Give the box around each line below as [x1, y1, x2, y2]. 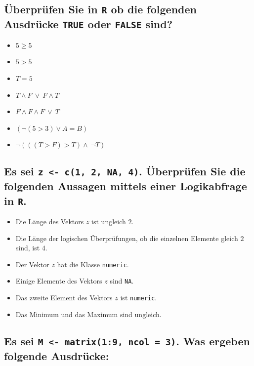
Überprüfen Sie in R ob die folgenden [4, 1, 197, 17]
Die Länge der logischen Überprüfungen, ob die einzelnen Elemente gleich [15, 233, 238, 243]
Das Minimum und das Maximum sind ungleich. [15, 309, 162, 319]
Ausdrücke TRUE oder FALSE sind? [4, 16, 173, 32]
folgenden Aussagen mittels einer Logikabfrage [4, 178, 247, 194]
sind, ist [15, 243, 40, 253]
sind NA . [110, 276, 134, 286]
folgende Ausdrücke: [4, 348, 109, 363]
